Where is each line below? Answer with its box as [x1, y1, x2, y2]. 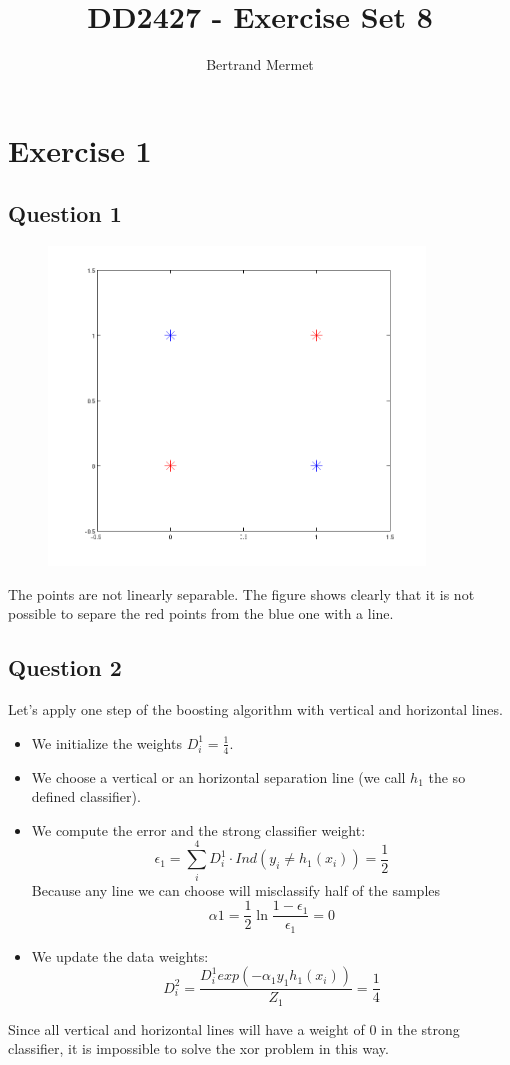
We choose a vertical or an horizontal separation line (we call [31, 766, 406, 787]
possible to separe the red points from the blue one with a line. [8, 603, 394, 624]
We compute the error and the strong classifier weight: [31, 819, 366, 840]
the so [428, 766, 466, 787]
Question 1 [8, 198, 122, 229]
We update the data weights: [31, 945, 209, 966]
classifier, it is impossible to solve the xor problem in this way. [8, 1038, 389, 1059]
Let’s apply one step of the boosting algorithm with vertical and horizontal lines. [8, 699, 503, 720]
